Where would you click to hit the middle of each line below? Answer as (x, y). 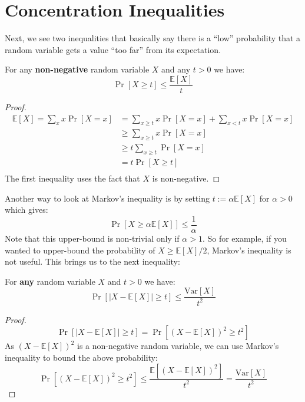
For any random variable (50, 281)
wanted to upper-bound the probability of (80, 250)
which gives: (26, 210)
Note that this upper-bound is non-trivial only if (92, 238)
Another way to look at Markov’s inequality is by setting (107, 198)
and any (176, 69)
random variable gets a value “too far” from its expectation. (113, 49)
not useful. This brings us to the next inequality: (92, 261)
